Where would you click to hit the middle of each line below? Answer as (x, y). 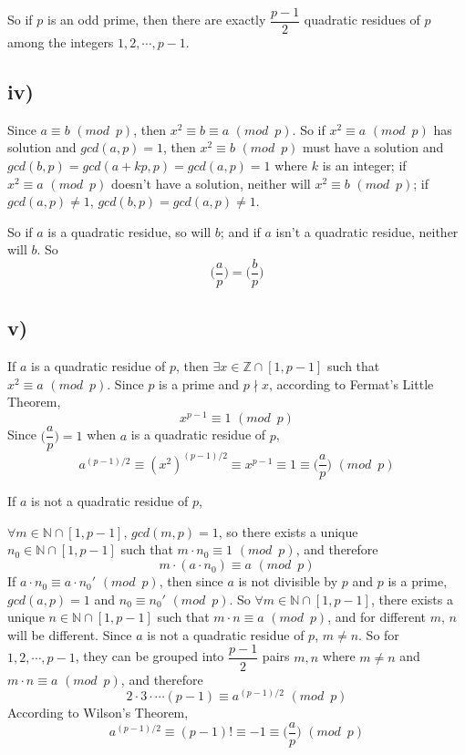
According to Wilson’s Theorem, (98, 713)
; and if (240, 231)
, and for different (377, 617)
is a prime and (199, 383)
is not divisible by (288, 581)
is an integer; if (364, 165)
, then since (191, 581)
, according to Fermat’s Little (351, 383)
